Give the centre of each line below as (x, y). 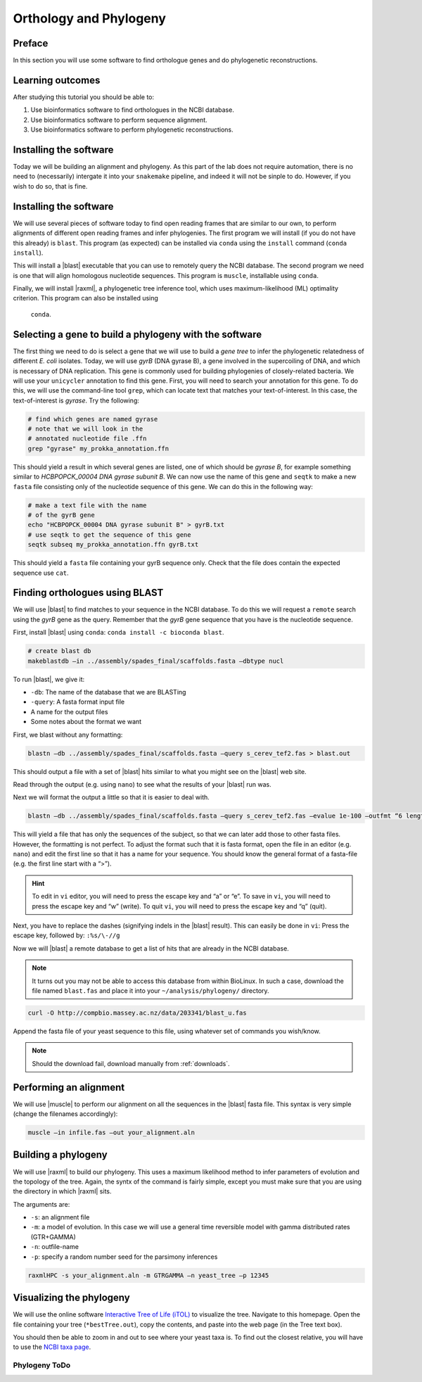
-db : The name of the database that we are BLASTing (108, 692)
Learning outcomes (57, 80)
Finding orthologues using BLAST (88, 593)
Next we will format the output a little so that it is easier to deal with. (111, 797)
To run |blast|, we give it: (49, 679)
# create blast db (59, 651)
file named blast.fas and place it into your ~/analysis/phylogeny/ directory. (151, 990)
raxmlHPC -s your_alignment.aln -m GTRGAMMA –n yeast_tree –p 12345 (148, 1275)
